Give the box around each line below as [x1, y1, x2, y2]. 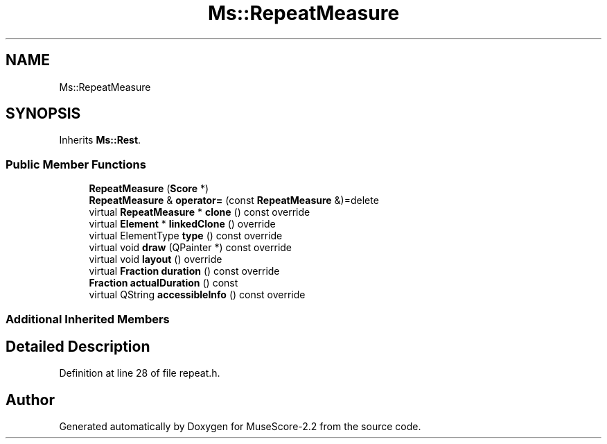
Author [6, 391, 55, 409]
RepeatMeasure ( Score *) [89, 182, 209, 195]
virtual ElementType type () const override [89, 230, 283, 242]
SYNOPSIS [6, 105, 81, 123]
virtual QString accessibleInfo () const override [89, 289, 306, 301]
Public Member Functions [6, 157, 146, 171]
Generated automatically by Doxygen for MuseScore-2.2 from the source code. [59, 420, 421, 433]
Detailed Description [6, 337, 150, 355]
